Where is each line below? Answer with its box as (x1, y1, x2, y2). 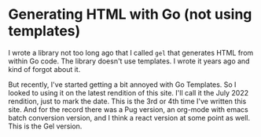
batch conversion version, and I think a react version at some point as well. (8, 113, 250, 122)
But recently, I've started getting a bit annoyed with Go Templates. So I (8, 80, 237, 89)
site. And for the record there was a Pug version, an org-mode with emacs (8, 104, 249, 114)
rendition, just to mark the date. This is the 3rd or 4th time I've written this (8, 96, 247, 106)
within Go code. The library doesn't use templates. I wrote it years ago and (8, 56, 250, 66)
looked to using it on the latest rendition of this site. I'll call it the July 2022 (8, 88, 249, 97)
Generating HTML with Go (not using (8, 5, 252, 23)
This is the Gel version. (8, 121, 83, 131)
